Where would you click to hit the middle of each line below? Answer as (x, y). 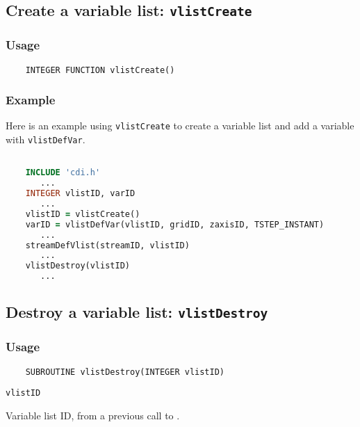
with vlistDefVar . (46, 139)
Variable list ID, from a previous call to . (93, 415)
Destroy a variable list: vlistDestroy (137, 312)
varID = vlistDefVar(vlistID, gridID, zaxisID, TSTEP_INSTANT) (175, 224)
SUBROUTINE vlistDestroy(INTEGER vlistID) (125, 372)
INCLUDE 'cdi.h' (63, 173)
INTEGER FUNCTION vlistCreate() (100, 70)
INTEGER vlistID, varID (80, 194)
